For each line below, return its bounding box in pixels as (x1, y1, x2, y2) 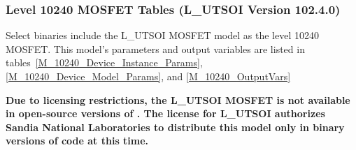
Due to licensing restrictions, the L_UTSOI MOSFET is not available (6, 92, 350, 107)
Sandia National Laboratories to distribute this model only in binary (6, 119, 345, 134)
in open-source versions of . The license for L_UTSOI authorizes (6, 106, 325, 121)
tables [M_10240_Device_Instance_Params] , (6, 55, 203, 70)
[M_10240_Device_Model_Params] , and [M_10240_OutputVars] (6, 69, 291, 83)
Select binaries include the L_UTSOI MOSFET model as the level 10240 (6, 28, 319, 43)
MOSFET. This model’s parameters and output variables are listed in (6, 41, 305, 56)
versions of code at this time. (6, 133, 149, 148)
